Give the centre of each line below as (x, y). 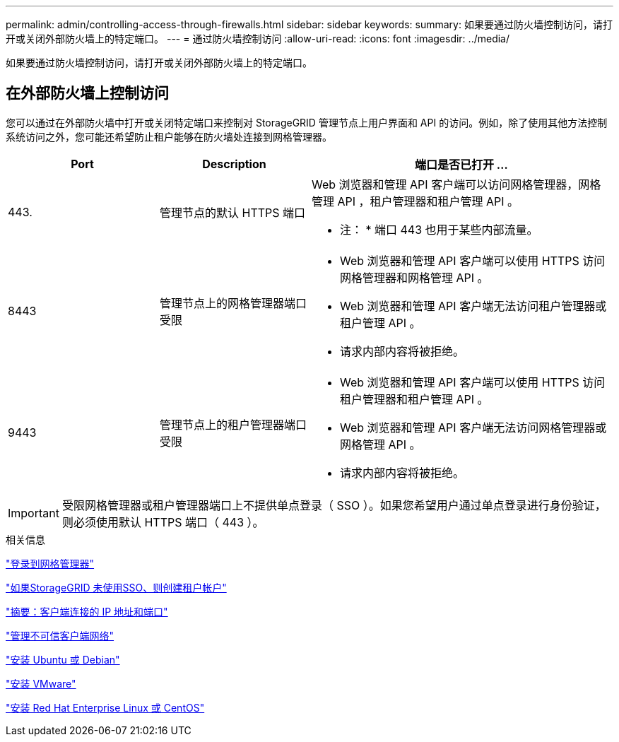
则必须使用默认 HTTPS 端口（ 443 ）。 (163, 522)
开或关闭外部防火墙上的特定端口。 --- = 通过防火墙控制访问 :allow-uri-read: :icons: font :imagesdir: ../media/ (258, 39)
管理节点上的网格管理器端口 (234, 303)
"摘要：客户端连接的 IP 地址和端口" (87, 611)
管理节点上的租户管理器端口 (234, 424)
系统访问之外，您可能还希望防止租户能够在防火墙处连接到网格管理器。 (169, 136)
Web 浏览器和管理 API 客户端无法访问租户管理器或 (473, 306)
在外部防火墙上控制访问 (87, 93)
